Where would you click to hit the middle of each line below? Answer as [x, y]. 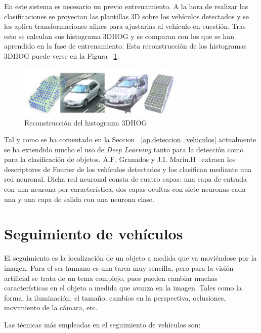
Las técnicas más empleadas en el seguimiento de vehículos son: [102, 324]
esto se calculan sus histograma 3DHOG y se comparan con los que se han [119, 36]
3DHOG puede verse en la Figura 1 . [62, 55]
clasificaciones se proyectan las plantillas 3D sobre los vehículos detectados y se [126, 16]
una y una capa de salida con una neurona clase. [79, 199]
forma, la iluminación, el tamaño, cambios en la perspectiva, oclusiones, [115, 297]
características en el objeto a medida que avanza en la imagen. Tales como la [123, 288]
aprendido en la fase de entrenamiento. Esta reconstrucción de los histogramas [125, 46]
